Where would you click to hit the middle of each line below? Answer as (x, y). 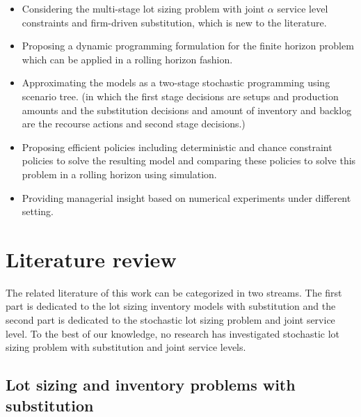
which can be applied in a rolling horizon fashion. (127, 59)
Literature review (91, 259)
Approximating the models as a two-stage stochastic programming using (176, 82)
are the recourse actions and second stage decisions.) (134, 124)
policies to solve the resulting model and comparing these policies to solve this (189, 160)
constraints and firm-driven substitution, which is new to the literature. (174, 22)
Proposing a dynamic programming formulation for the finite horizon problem (188, 46)
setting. (38, 211)
